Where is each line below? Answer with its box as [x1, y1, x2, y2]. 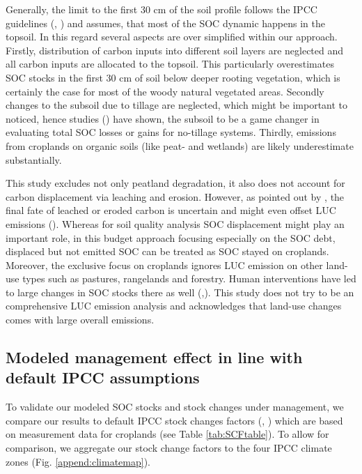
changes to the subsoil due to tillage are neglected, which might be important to [6, 98, 348, 112]
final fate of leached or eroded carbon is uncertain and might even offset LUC [6, 203, 336, 217]
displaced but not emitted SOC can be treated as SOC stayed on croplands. [6, 244, 329, 259]
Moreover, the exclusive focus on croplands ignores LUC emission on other [6, 257, 323, 272]
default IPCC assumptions [6, 367, 200, 388]
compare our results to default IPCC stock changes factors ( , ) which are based [6, 413, 343, 427]
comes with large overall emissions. [6, 312, 155, 327]
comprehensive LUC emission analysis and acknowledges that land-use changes [6, 298, 342, 313]
